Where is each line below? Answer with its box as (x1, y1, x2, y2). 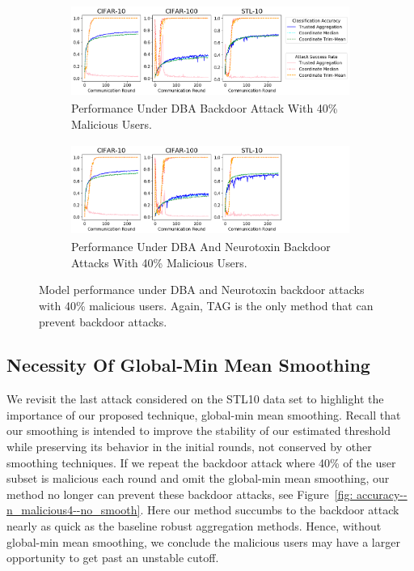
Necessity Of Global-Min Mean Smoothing (6, 352, 370, 377)
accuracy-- (357, 485, 408, 502)
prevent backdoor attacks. (39, 313, 167, 330)
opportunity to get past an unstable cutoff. (6, 549, 219, 566)
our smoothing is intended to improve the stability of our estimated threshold (6, 422, 391, 439)
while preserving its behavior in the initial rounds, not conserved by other (6, 438, 372, 455)
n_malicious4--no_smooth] (6, 501, 141, 518)
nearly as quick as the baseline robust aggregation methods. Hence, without (6, 518, 382, 535)
